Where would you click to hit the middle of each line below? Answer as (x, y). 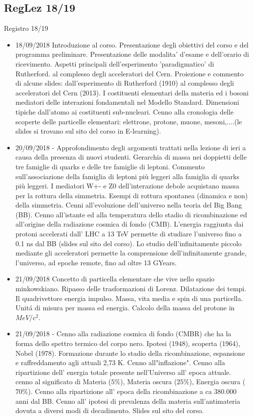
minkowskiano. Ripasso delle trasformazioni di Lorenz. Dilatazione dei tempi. (131, 289)
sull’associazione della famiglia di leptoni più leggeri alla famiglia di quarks (127, 176)
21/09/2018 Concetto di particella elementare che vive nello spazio (115, 279)
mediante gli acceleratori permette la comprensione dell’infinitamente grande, (131, 253)
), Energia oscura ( (217, 382)
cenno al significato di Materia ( (63, 382)
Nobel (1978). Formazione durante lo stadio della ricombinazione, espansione (130, 353)
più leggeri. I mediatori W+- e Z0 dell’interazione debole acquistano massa (127, 186)
